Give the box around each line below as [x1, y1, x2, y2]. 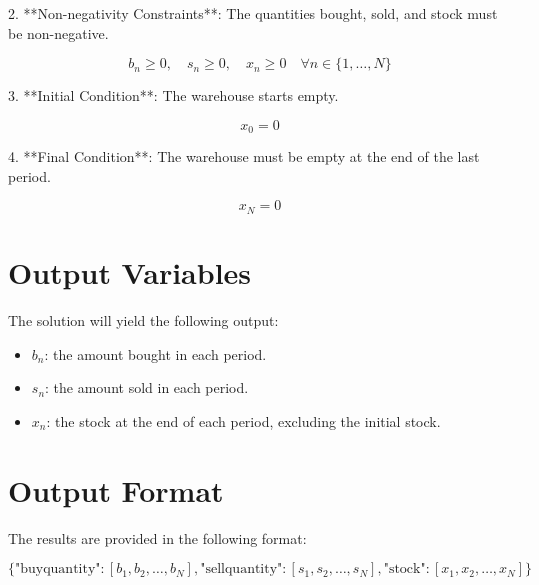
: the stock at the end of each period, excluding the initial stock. [46, 410, 441, 431]
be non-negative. [8, 22, 109, 43]
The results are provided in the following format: [8, 527, 307, 548]
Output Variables [8, 252, 252, 293]
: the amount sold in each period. [45, 377, 249, 398]
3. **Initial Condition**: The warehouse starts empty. [8, 85, 339, 106]
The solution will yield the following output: [8, 310, 279, 330]
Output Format [8, 469, 224, 510]
